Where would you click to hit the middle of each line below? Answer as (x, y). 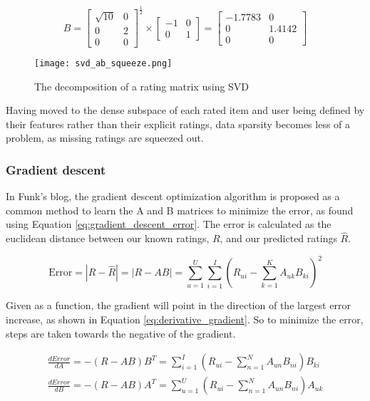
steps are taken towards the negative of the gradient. (121, 333)
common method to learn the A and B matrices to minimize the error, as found (180, 210)
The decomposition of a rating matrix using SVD (142, 86)
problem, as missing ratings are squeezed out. (105, 138)
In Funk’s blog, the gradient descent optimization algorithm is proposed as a (173, 196)
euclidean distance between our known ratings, (108, 238)
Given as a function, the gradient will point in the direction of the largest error (178, 305)
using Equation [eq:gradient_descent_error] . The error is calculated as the (169, 224)
